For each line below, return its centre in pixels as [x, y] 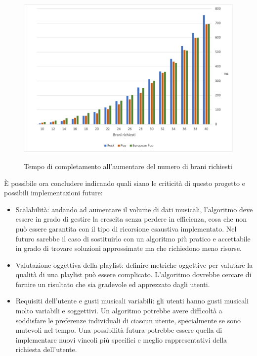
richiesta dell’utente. [46, 349]
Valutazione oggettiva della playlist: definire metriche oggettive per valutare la [134, 265]
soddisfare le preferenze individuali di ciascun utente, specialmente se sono [128, 320]
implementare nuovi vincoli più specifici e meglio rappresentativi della [121, 339]
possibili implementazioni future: [53, 193]
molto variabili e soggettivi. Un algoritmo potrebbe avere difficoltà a [119, 311]
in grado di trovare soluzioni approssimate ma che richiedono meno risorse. [128, 248]
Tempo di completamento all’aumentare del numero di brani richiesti [128, 166]
